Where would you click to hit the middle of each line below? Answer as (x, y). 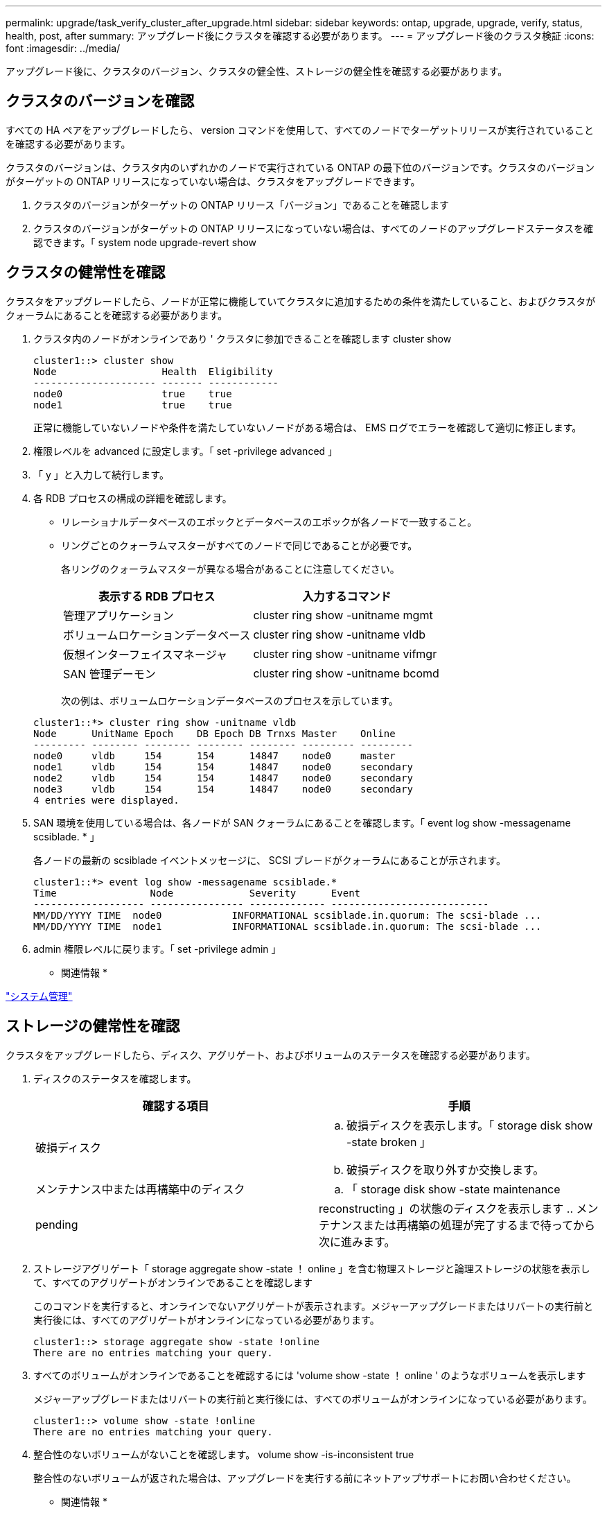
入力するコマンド (347, 596)
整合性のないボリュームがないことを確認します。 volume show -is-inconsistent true (224, 1454)
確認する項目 (176, 1106)
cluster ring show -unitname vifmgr (345, 654)
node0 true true (133, 394)
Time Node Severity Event (197, 893)
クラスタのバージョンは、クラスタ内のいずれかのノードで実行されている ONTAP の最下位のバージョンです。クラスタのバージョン (300, 167)
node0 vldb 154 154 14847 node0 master (214, 755)
